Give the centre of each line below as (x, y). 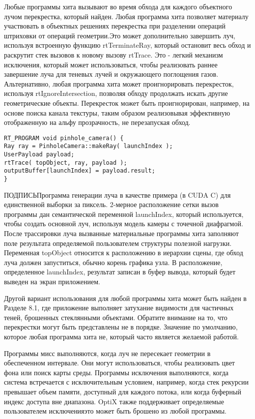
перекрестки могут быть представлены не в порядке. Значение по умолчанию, (121, 327)
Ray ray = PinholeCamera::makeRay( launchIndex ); (88, 146)
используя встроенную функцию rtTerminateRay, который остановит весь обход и (127, 45)
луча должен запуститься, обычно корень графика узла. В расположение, (113, 262)
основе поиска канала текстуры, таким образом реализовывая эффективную (117, 112)
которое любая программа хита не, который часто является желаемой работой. (121, 336)
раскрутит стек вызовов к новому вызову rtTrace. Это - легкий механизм (113, 54)
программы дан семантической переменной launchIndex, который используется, (124, 214)
